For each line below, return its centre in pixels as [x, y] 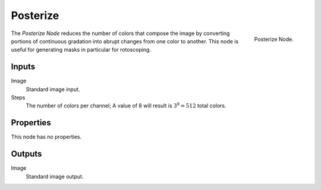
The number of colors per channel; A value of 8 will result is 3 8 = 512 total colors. [126, 105]
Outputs [26, 154]
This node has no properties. [46, 137]
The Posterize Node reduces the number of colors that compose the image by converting [120, 33]
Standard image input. [53, 89]
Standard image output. [55, 176]
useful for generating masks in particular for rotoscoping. [81, 50]
